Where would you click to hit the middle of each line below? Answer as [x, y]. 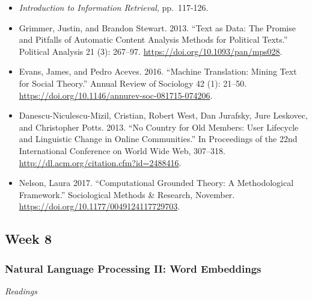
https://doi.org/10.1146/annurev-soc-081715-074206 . [116, 95]
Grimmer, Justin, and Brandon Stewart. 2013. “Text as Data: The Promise [157, 27]
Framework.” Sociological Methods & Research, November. [127, 194]
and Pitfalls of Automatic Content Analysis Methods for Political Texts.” [153, 39]
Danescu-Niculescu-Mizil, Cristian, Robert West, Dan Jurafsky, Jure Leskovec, [163, 115]
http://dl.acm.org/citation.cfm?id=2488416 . [100, 162]
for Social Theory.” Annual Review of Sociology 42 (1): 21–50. [133, 83]
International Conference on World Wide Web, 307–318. [122, 150]
